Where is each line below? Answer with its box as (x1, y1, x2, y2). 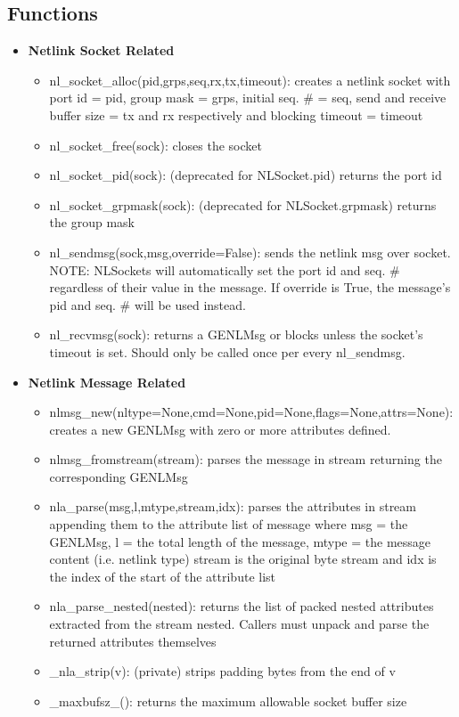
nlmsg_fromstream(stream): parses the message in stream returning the (49, 450, 442, 468)
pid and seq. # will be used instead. (49, 295, 246, 314)
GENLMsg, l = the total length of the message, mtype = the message (49, 532, 431, 550)
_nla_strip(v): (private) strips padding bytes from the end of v (49, 662, 396, 680)
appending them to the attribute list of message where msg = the (49, 515, 408, 534)
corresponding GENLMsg (49, 467, 188, 485)
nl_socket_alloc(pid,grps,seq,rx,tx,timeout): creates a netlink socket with (49, 70, 451, 89)
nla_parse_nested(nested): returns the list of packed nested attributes (49, 597, 434, 615)
